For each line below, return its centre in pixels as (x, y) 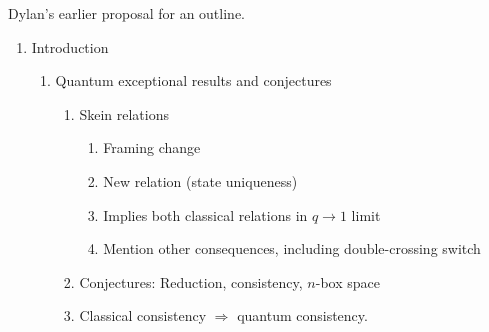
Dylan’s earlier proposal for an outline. (126, 13)
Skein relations (124, 113)
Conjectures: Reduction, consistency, (191, 281)
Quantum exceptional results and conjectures (193, 80)
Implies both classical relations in (205, 214)
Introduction (70, 46)
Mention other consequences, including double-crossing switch (292, 248)
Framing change (152, 147)
